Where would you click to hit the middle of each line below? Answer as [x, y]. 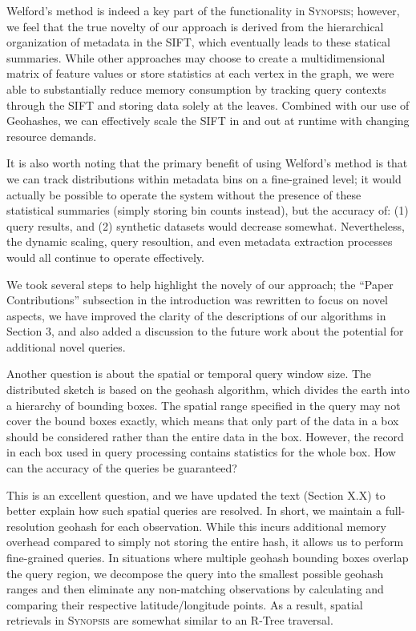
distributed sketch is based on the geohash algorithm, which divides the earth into [208, 390]
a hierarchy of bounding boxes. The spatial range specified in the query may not [204, 405]
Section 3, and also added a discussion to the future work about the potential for [205, 331]
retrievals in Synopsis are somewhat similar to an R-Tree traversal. [170, 620]
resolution [31, 526]
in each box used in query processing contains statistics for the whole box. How [201, 452]
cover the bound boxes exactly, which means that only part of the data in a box [203, 421]
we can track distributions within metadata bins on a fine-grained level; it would [204, 178]
